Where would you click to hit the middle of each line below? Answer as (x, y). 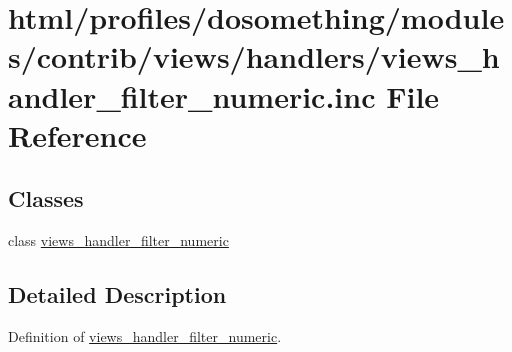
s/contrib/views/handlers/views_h (254, 56)
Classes (46, 198)
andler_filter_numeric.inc (192, 95)
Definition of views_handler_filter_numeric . (145, 335)
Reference (77, 134)
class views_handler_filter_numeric (118, 240)
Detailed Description (117, 294)
